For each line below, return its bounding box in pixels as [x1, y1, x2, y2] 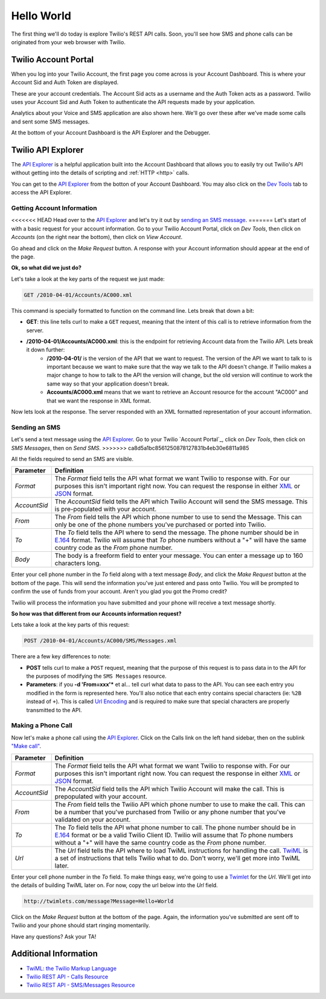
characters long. [54, 559, 101, 568]
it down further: [26, 346, 65, 353]
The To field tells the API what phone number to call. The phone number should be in [54, 823, 296, 831]
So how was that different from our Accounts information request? [11, 610, 182, 617]
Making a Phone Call [11, 721, 72, 730]
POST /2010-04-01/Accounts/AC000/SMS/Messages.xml [24, 637, 177, 644]
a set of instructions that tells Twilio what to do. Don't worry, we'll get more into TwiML [54, 854, 301, 862]
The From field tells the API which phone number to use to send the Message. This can [54, 513, 302, 522]
